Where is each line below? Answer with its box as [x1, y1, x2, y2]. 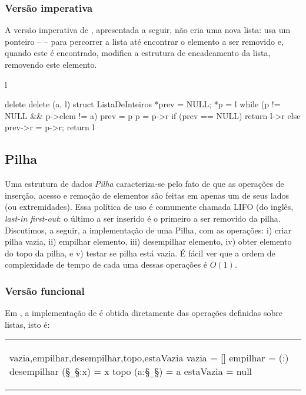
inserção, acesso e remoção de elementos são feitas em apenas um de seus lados [5, 189, 289, 201]
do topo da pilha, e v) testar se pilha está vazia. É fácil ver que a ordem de [5, 246, 275, 259]
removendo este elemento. [5, 58, 97, 70]
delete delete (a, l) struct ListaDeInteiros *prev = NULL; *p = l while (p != [5, 98, 281, 110]
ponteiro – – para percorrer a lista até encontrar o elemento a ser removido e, [5, 35, 284, 47]
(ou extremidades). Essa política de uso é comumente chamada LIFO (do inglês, [5, 200, 294, 213]
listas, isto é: [5, 318, 50, 330]
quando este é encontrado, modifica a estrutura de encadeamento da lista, [5, 47, 271, 59]
